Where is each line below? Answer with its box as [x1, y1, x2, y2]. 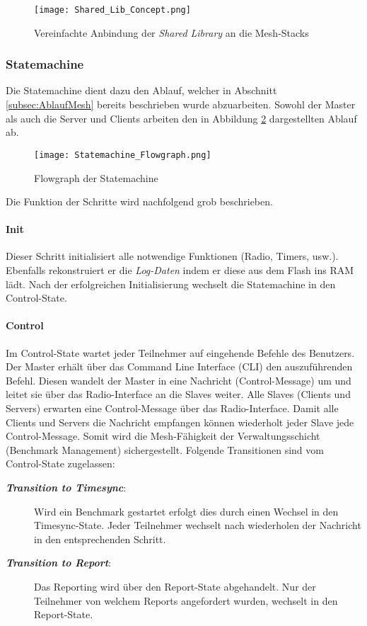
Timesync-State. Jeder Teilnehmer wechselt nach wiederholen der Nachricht [34, 518, 361, 533]
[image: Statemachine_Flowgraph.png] [34, 149, 211, 160]
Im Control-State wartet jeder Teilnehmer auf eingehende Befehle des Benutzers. [6, 345, 355, 360]
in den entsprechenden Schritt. [34, 531, 166, 546]
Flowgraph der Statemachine [34, 170, 158, 185]
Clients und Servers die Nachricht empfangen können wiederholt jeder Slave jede [6, 414, 354, 429]
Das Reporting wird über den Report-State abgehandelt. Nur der [34, 579, 316, 593]
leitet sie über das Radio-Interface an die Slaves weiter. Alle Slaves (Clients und [6, 387, 351, 402]
